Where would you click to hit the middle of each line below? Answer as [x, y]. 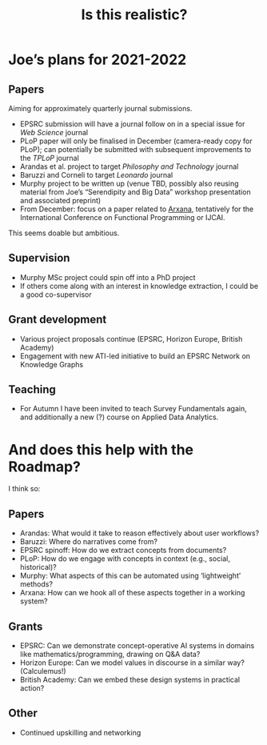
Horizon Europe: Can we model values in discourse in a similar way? [132, 663]
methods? [36, 584]
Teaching [32, 390]
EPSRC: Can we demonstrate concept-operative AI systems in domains [137, 645]
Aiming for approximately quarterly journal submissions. [100, 108]
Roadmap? [45, 467]
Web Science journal [54, 132]
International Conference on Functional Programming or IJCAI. [122, 217]
